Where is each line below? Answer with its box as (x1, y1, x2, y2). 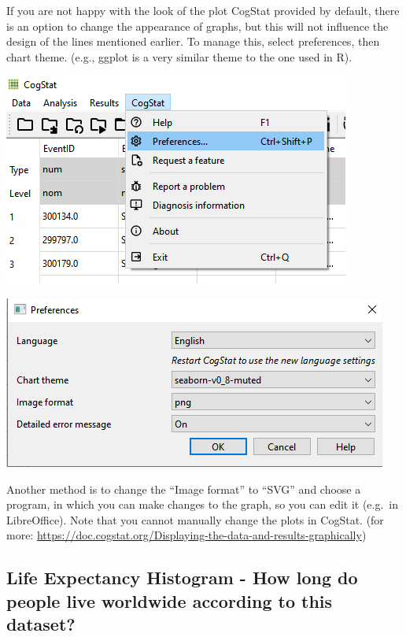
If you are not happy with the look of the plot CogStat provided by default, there (6, 2, 400, 18)
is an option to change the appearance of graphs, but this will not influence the (6, 17, 389, 34)
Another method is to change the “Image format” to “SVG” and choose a (6, 480, 361, 497)
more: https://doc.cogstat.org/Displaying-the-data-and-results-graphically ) (6, 527, 367, 543)
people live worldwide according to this (6, 588, 333, 613)
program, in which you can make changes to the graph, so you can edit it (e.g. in (6, 496, 399, 513)
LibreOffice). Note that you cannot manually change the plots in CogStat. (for (6, 511, 384, 528)
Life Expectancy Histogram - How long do (6, 565, 358, 590)
